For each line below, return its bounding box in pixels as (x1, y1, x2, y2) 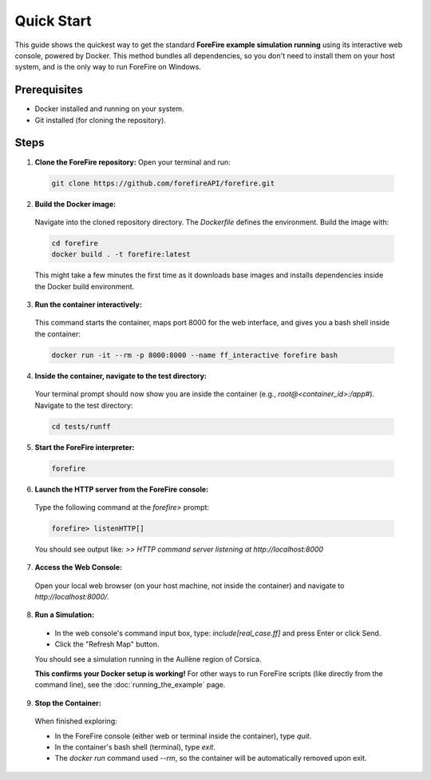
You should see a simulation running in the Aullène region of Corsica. (34, 654, 262, 663)
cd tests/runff (51, 422, 111, 431)
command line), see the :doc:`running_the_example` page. (34, 680, 226, 690)
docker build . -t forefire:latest (51, 250, 191, 259)
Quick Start (14, 12, 92, 30)
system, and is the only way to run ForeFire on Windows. (14, 62, 201, 72)
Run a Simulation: (34, 610, 95, 619)
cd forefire (51, 238, 99, 248)
